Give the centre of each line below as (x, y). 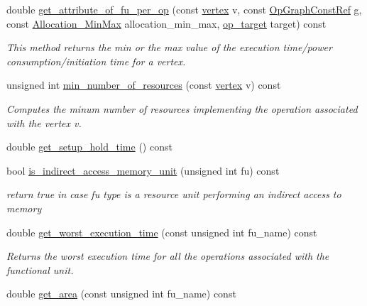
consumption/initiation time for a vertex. (96, 61)
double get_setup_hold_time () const (89, 147)
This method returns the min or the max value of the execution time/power (169, 47)
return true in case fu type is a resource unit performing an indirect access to (174, 194)
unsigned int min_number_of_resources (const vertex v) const (144, 85)
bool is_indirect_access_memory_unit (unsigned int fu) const (143, 170)
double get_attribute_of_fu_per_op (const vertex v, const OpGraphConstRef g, (184, 9)
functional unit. (40, 269)
